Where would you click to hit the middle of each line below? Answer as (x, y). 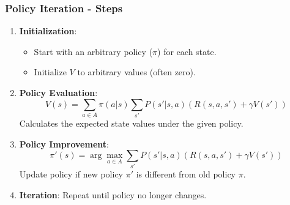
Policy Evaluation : (58, 92)
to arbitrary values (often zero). (136, 72)
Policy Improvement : (64, 143)
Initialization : (48, 31)
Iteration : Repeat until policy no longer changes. (113, 195)
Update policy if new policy (71, 174)
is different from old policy (186, 174)
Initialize (50, 72)
